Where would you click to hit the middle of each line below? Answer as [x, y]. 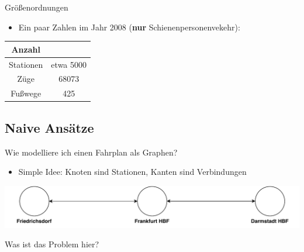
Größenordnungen [37, 7]
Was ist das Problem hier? [52, 244]
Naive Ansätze [49, 127]
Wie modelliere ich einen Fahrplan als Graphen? [91, 152]
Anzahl [26, 49]
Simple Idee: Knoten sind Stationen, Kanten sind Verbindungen [132, 172]
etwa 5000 [69, 64]
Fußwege [26, 93]
